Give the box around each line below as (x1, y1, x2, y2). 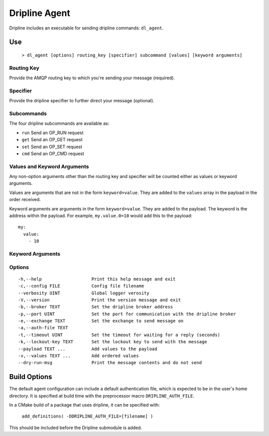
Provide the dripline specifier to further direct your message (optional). (9, 98, 154, 104)
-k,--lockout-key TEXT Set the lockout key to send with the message (18, 339, 207, 345)
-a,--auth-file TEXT (18, 325, 68, 331)
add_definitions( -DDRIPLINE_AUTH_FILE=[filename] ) (21, 414, 153, 419)
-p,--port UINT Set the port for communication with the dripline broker (18, 311, 236, 317)
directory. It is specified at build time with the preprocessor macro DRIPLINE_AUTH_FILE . (9, 393, 194, 399)
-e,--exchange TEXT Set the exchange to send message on (18, 318, 184, 324)
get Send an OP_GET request (21, 137, 83, 143)
